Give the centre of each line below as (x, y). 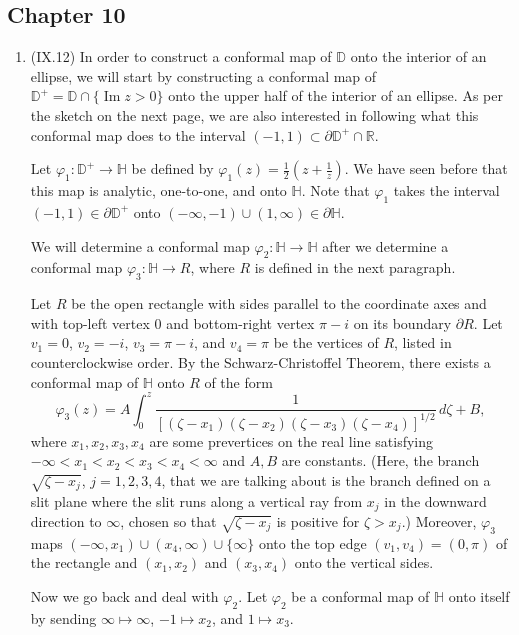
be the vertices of (326, 342)
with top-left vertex (90, 322)
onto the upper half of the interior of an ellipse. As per (335, 95)
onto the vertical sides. (364, 562)
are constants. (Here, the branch (380, 460)
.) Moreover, (439, 520)
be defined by (172, 168)
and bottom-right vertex (240, 322)
